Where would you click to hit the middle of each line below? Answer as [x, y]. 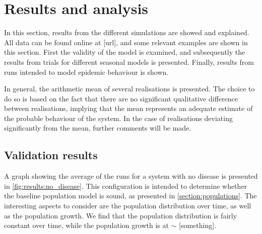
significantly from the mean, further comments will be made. [98, 128]
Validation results [51, 155]
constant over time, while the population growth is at [86, 225]
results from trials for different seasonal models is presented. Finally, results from [129, 62]
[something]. [198, 225]
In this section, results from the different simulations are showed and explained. [127, 32]
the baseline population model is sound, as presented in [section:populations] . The [130, 196]
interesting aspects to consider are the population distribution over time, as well [128, 206]
